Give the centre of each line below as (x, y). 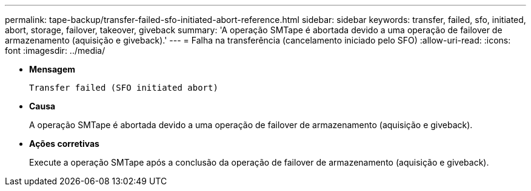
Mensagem (52, 69)
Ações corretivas (64, 144)
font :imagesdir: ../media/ (55, 50)
